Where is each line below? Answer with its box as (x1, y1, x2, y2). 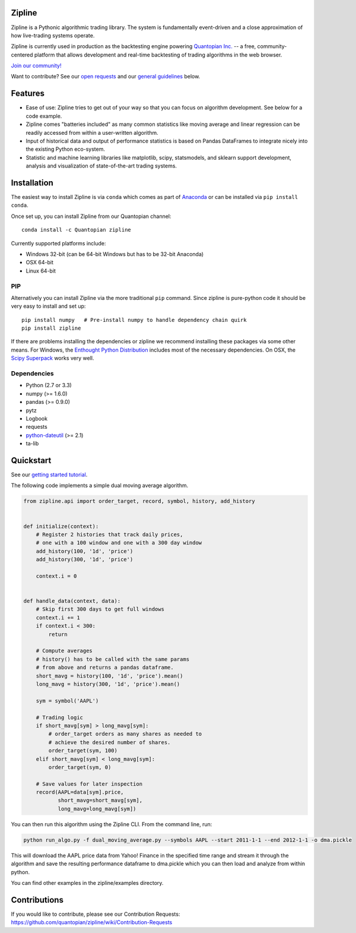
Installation (11, 178, 53, 188)
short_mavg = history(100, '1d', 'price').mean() (36, 672, 183, 679)
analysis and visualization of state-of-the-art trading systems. (26, 162, 177, 169)
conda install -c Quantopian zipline (21, 226, 132, 233)
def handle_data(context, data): (23, 597, 121, 605)
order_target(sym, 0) (48, 764, 112, 770)
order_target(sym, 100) (48, 747, 118, 754)
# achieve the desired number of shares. (48, 739, 171, 745)
